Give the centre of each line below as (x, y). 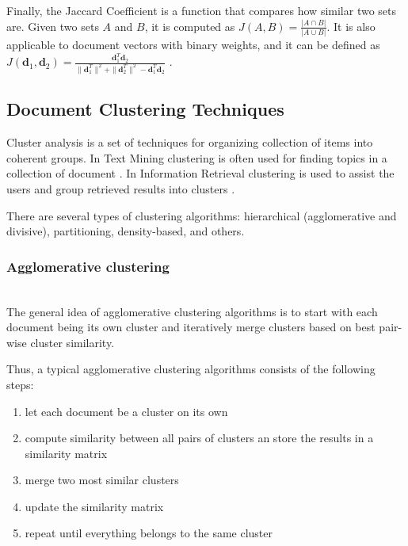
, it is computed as (190, 26)
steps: (20, 384)
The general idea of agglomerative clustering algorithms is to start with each (192, 311)
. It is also (351, 26)
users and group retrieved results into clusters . (121, 188)
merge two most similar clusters (102, 480)
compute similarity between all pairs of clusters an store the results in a (199, 438)
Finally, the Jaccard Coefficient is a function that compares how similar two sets (202, 10)
